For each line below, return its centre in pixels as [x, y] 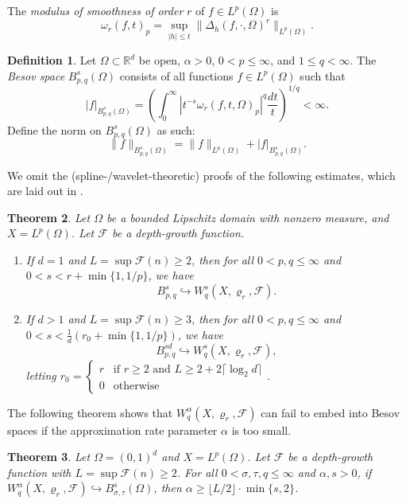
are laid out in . [45, 191]
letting [41, 375]
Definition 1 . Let [52, 60]
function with [39, 472]
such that [323, 75]
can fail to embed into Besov [331, 412]
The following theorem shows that [90, 412]
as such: [176, 129]
